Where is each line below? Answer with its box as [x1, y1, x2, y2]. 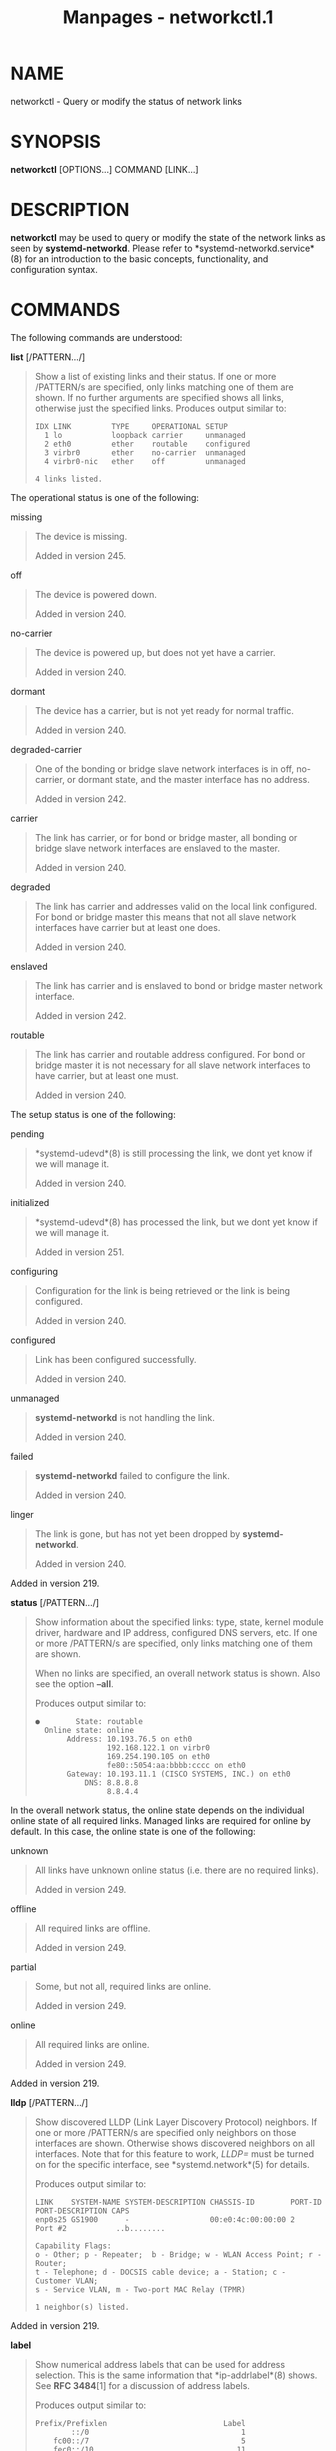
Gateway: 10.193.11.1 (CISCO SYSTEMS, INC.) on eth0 [66, 1769, 291, 1779]
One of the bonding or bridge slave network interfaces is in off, [34, 762, 295, 775]
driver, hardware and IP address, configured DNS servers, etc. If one [34, 1626, 318, 1638]
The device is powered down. [34, 588, 158, 600]
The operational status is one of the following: [10, 491, 200, 503]
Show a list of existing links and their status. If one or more [34, 370, 277, 382]
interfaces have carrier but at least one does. [34, 921, 221, 933]
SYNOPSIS [10, 131, 102, 153]
